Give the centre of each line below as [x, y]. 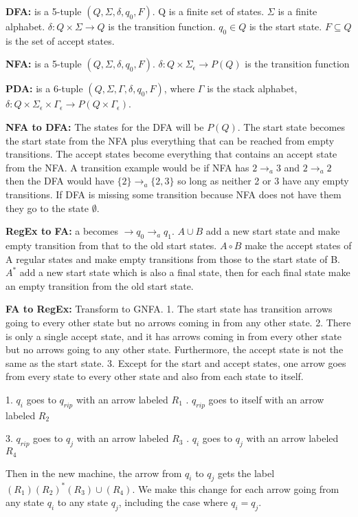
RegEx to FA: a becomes [62, 231]
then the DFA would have [60, 181]
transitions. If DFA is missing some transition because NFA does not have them [174, 194]
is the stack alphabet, [252, 88]
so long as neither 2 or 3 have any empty [263, 181]
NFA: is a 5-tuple [44, 64]
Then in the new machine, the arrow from [94, 473]
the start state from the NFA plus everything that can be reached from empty [170, 140]
